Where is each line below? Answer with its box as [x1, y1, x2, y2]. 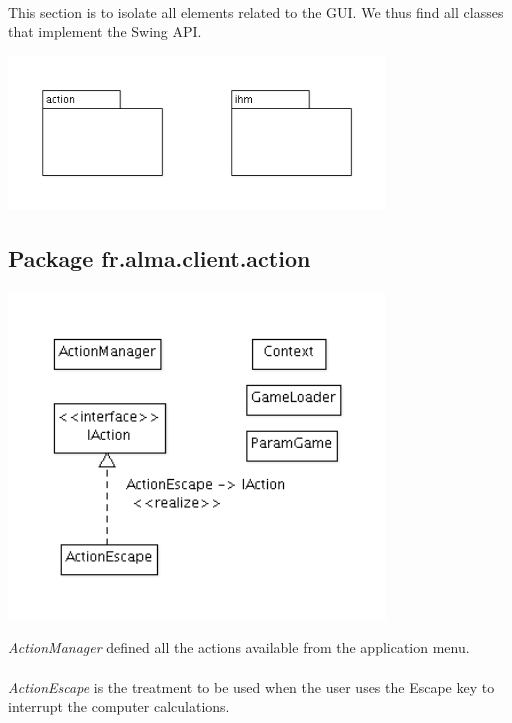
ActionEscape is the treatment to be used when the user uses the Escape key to [8, 676, 495, 697]
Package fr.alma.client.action [8, 243, 311, 274]
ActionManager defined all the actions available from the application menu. [8, 637, 470, 658]
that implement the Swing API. [8, 21, 202, 42]
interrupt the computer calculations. [8, 696, 230, 717]
